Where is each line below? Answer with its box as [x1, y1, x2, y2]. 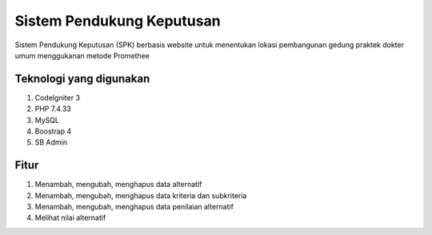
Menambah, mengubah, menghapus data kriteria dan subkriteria [34, 190, 247, 200]
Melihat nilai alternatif [34, 213, 106, 223]
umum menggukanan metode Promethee [14, 50, 150, 60]
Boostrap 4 [34, 126, 72, 136]
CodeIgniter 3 [34, 93, 80, 102]
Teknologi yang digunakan [14, 72, 150, 86]
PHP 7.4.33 [34, 104, 71, 114]
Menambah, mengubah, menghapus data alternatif [34, 180, 202, 189]
